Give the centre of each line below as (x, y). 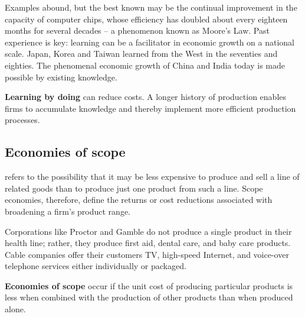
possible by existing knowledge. (61, 77)
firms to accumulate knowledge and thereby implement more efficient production (150, 108)
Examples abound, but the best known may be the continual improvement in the (151, 7)
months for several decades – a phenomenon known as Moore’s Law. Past (137, 30)
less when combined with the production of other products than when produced (149, 297)
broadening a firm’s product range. (68, 211)
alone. (15, 309)
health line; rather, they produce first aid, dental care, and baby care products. (148, 243)
